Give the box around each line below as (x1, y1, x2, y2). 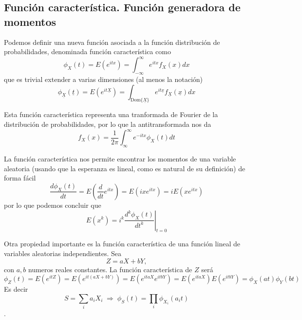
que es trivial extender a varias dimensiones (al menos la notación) (4, 74, 203, 84)
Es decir (4, 284, 28, 294)
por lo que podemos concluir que (4, 200, 101, 210)
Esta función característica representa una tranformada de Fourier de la (4, 109, 218, 120)
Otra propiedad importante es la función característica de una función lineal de (4, 239, 240, 249)
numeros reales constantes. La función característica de (28, 264, 192, 274)
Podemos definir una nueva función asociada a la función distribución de (4, 37, 220, 47)
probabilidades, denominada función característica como (4, 46, 171, 57)
